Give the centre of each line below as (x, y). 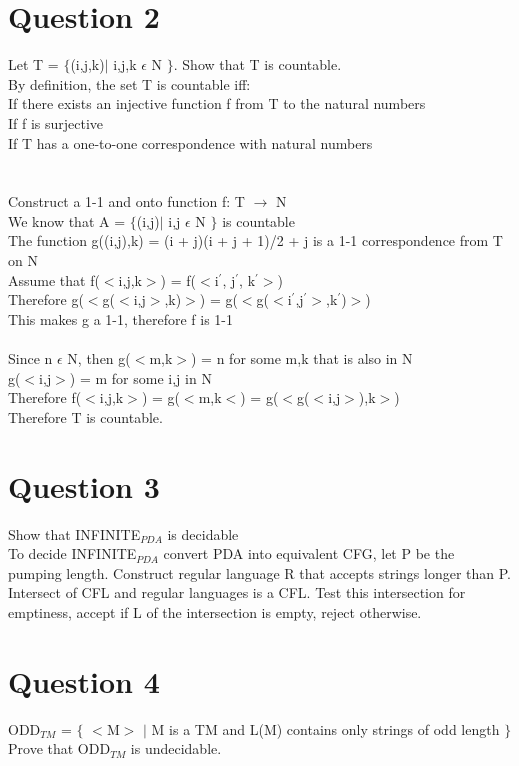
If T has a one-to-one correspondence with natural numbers (190, 142)
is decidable (203, 533)
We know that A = (67, 220)
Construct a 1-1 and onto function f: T (126, 201)
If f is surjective (56, 122)
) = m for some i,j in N (140, 377)
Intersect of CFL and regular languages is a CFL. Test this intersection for (237, 592)
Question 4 (84, 680)
